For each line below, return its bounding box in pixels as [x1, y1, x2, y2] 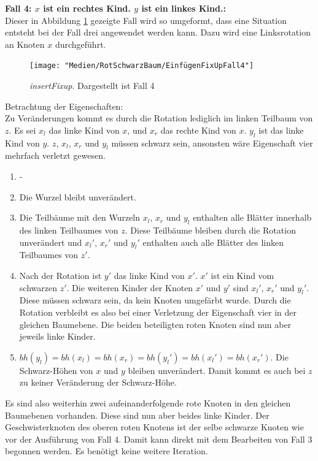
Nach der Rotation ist [19, 269, 102, 281]
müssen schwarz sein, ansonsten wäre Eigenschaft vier [111, 136, 313, 149]
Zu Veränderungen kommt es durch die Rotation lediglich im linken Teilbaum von [5, 112, 313, 124]
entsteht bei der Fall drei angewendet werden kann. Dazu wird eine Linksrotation [5, 26, 311, 39]
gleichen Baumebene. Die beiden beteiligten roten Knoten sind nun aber [19, 318, 292, 330]
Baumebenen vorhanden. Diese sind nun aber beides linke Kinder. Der [5, 408, 270, 421]
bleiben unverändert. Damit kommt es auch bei [128, 364, 306, 376]
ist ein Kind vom [211, 269, 274, 281]
